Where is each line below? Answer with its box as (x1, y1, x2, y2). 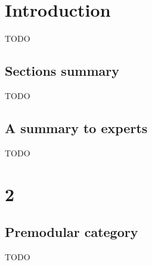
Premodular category (5, 223, 138, 241)
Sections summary (5, 61, 120, 80)
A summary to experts (5, 118, 148, 137)
